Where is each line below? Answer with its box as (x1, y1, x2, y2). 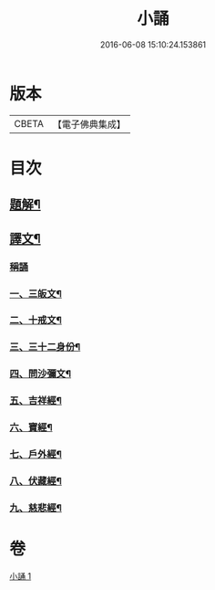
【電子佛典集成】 (52, 118, 126, 131)
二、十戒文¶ (9, 314, 62, 327)
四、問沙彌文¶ (9, 367, 71, 380)
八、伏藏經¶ (9, 474, 62, 487)
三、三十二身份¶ (9, 341, 81, 353)
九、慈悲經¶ (9, 501, 62, 514)
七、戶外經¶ (9, 448, 62, 461)
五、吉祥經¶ (9, 395, 62, 407)
